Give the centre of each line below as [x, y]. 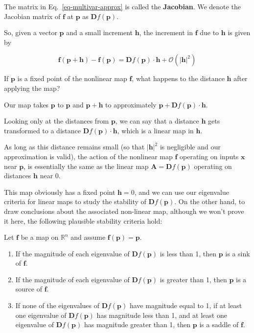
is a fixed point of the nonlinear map [72, 78]
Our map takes [26, 104]
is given [239, 32]
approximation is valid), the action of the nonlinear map [88, 156]
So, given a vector [31, 32]
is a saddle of [219, 324]
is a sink [238, 253]
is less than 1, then [188, 253]
